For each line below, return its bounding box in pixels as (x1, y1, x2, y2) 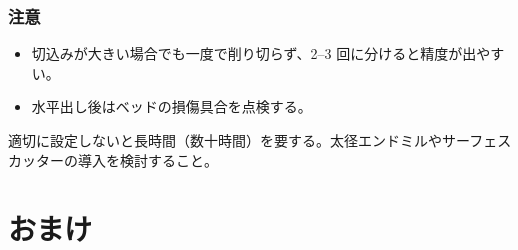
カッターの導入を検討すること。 (8, 149, 218, 170)
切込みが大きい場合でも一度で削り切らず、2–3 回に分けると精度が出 (31, 43, 477, 64)
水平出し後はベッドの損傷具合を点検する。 (31, 96, 312, 117)
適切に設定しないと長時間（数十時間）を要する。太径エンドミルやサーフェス (8, 130, 512, 150)
